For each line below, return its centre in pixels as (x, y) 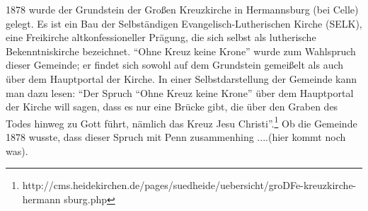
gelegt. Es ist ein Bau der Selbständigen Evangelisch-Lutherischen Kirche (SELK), (184, 23)
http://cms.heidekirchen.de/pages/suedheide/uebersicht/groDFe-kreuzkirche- (189, 185)
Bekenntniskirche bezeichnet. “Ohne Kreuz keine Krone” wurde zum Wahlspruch (181, 51)
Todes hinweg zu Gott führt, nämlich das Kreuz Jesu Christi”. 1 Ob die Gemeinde (182, 122)
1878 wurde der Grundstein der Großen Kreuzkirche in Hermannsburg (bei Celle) (182, 9)
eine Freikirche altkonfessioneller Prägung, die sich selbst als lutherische (161, 37)
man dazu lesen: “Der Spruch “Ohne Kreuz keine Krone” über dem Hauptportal (180, 92)
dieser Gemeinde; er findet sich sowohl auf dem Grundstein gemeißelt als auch (175, 65)
